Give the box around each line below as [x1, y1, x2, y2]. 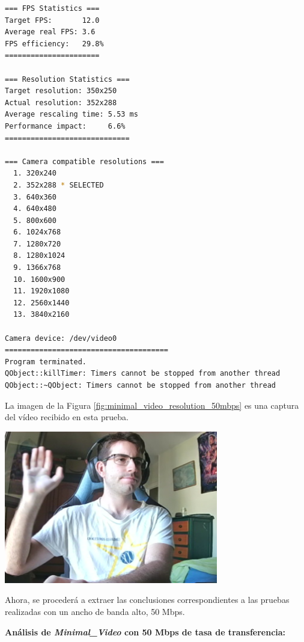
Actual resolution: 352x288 [5, 98, 117, 107]
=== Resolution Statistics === [5, 75, 130, 84]
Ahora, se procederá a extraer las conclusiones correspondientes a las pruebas [5, 593, 290, 606]
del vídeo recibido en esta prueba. [5, 411, 129, 423]
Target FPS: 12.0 [5, 16, 100, 25]
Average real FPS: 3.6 [5, 28, 96, 37]
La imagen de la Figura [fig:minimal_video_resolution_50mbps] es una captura [5, 399, 299, 411]
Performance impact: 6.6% [5, 121, 126, 130]
